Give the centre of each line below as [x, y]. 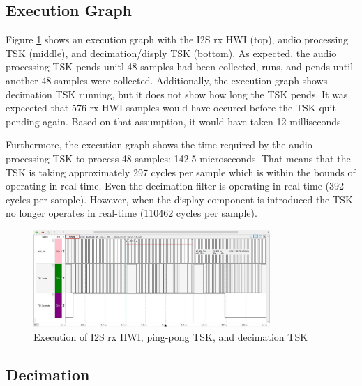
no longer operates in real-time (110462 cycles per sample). [131, 213]
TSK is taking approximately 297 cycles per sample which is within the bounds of [181, 172]
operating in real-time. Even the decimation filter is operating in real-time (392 [175, 186]
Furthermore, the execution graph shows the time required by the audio [159, 145]
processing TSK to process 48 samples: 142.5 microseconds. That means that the [178, 158]
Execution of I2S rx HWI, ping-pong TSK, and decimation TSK [171, 336]
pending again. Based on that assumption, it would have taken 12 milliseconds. [175, 121]
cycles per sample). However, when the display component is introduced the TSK [179, 199]
